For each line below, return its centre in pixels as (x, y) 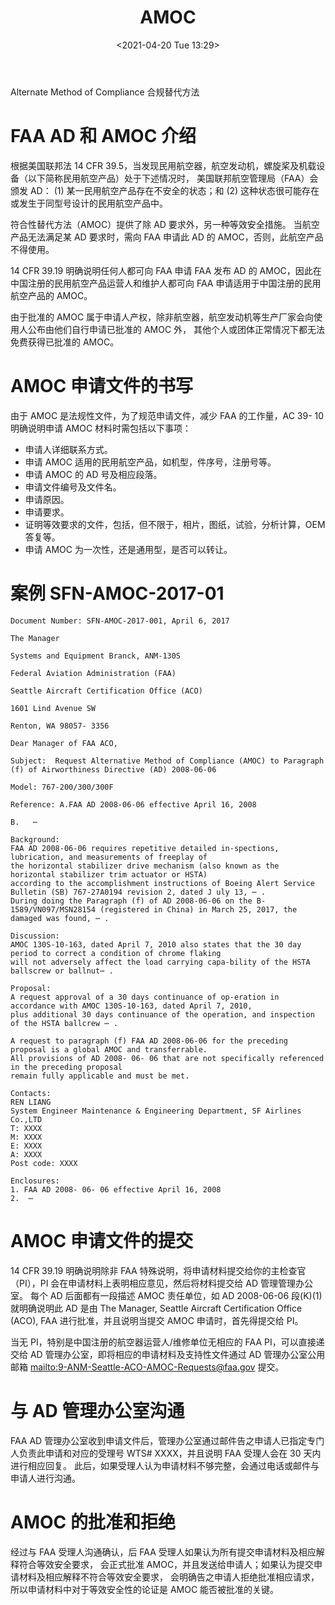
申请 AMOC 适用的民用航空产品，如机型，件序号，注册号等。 (150, 462)
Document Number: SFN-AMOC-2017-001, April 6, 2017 (120, 621)
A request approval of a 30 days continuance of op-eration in (145, 997)
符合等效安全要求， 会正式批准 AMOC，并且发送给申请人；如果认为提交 (166, 1564)
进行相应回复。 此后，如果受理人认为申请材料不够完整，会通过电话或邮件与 (165, 1465)
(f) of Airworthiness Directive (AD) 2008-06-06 (113, 769)
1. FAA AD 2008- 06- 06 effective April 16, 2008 (116, 1189)
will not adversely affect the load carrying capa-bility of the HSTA (160, 962)
